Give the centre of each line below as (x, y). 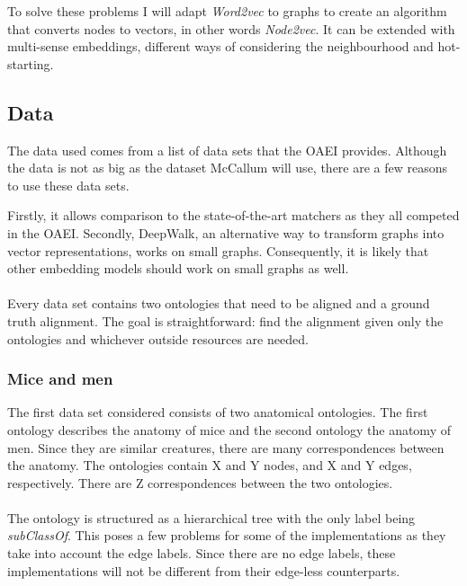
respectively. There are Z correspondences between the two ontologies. (200, 482)
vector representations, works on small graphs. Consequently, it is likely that (218, 250)
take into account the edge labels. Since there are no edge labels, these (202, 553)
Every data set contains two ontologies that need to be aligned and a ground (219, 303)
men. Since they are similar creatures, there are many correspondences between (226, 447)
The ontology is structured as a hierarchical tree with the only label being (211, 517)
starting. (31, 63)
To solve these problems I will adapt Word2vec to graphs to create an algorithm (227, 11)
